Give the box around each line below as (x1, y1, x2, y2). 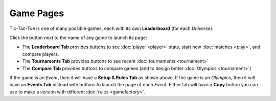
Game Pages (9, 8, 64, 19)
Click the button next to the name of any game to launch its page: (9, 35, 148, 41)
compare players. (22, 51, 59, 57)
